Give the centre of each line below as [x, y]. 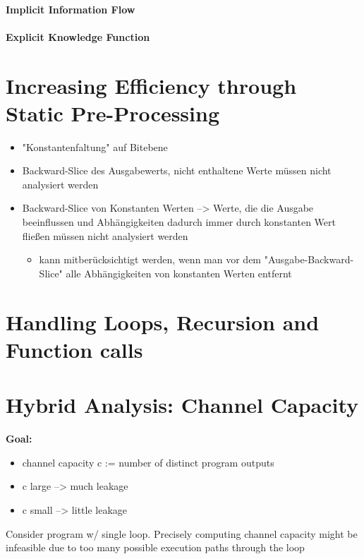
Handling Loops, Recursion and [163, 321]
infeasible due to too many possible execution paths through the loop [155, 547]
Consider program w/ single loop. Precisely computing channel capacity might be [182, 533]
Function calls [74, 349]
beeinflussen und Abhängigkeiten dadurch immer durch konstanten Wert [179, 222]
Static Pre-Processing [113, 113]
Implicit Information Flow [71, 9]
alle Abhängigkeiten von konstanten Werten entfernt [179, 273]
